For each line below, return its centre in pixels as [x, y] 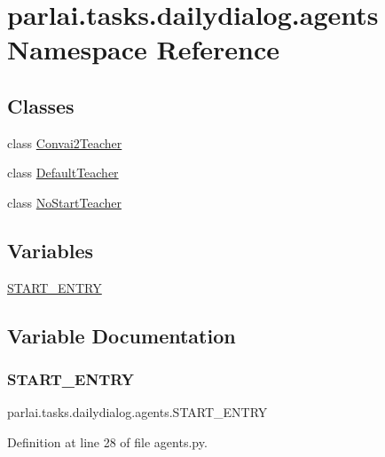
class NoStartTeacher [64, 202]
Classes [41, 105]
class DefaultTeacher [63, 173]
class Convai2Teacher [65, 142]
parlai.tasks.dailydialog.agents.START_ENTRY [137, 412]
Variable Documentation [122, 335]
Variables [51, 250]
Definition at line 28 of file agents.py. [107, 441]
